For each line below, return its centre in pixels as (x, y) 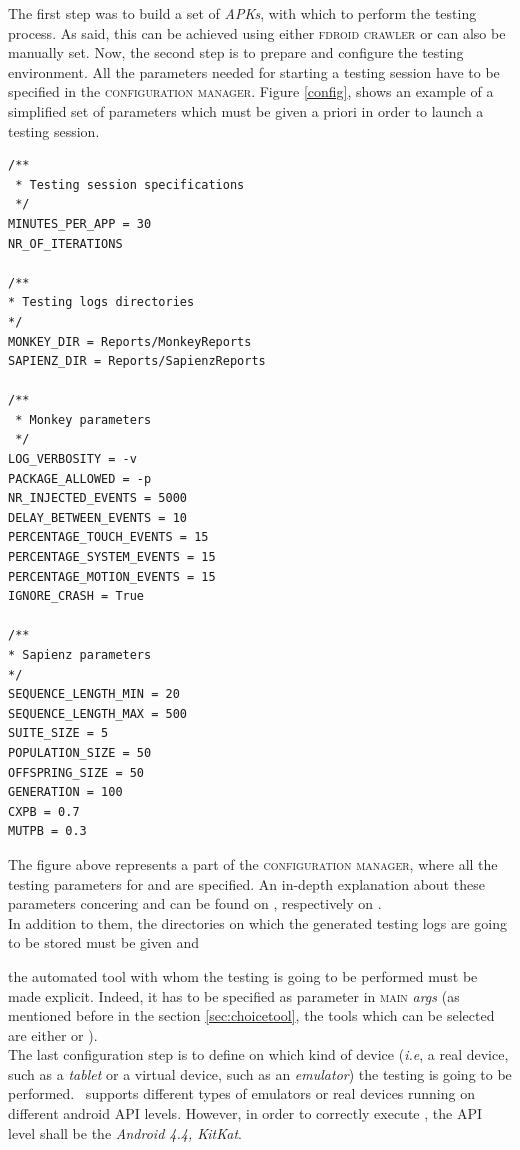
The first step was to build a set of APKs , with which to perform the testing (242, 13)
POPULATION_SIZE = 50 (80, 752)
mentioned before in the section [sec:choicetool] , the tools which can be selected (251, 1015)
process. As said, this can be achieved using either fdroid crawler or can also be (257, 32)
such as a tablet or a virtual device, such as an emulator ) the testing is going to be (260, 1073)
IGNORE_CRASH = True (76, 596)
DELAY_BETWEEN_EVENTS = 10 (97, 517)
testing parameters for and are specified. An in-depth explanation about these (246, 883)
